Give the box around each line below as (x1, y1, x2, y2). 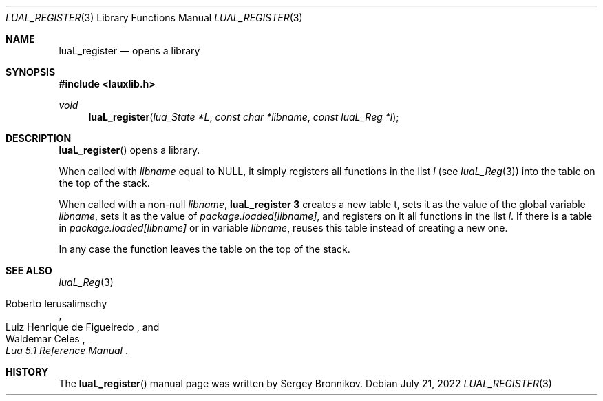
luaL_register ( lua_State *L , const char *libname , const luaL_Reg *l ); (88, 111, 399, 123)
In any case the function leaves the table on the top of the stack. (59, 243, 350, 255)
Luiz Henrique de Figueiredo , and (6, 321, 160, 333)
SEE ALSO (6, 265, 52, 276)
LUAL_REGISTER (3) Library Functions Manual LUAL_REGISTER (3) (6, 12, 303, 23)
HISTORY (6, 366, 49, 378)
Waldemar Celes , (6, 333, 85, 345)
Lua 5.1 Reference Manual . (6, 345, 128, 356)
